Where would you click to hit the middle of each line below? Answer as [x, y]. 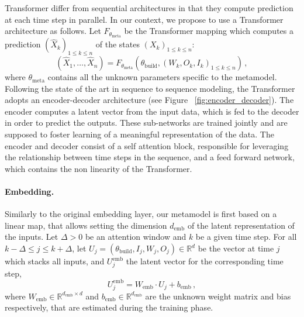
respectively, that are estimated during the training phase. [109, 307]
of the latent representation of [241, 225]
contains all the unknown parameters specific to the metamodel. [162, 77]
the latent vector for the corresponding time [205, 261]
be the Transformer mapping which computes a [209, 31]
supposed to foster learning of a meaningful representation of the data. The [139, 134]
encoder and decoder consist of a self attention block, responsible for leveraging [147, 145]
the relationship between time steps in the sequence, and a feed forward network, [150, 157]
